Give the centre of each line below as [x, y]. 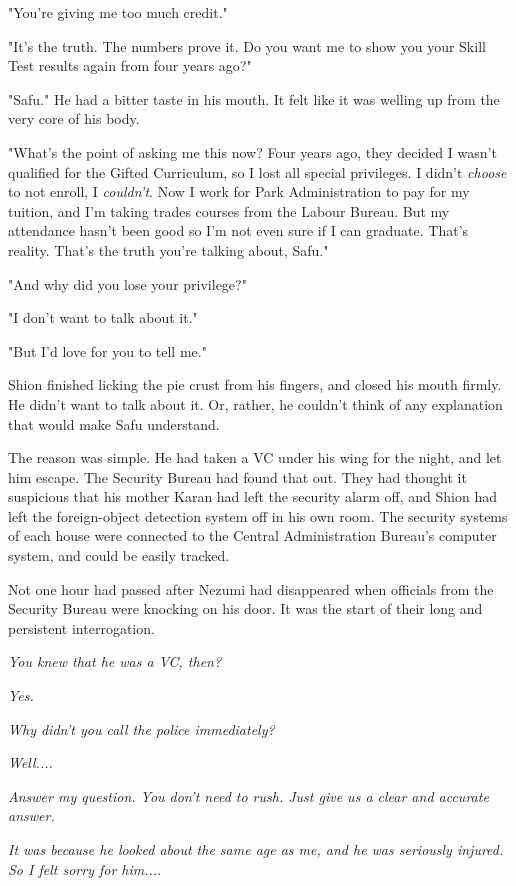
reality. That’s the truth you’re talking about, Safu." [168, 249]
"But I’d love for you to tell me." [107, 350]
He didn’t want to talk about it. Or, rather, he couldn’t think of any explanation [255, 403]
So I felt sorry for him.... [85, 868]
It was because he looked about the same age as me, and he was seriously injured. [256, 849]
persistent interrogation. [81, 627]
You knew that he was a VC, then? [115, 661]
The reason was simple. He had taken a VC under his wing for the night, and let [255, 457]
